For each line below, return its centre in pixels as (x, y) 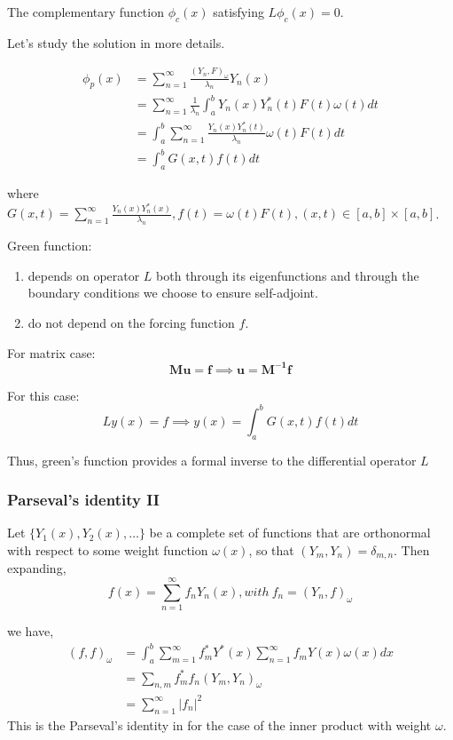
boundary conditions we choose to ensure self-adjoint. (173, 293)
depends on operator (84, 275)
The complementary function (86, 12)
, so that (271, 549)
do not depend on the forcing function (131, 322)
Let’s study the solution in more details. (116, 42)
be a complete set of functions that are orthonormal (290, 533)
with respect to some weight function (108, 549)
